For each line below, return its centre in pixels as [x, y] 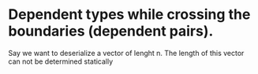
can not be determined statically [61, 61]
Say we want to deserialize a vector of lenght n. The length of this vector [126, 53]
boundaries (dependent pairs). [111, 31]
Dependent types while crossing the [129, 15]
